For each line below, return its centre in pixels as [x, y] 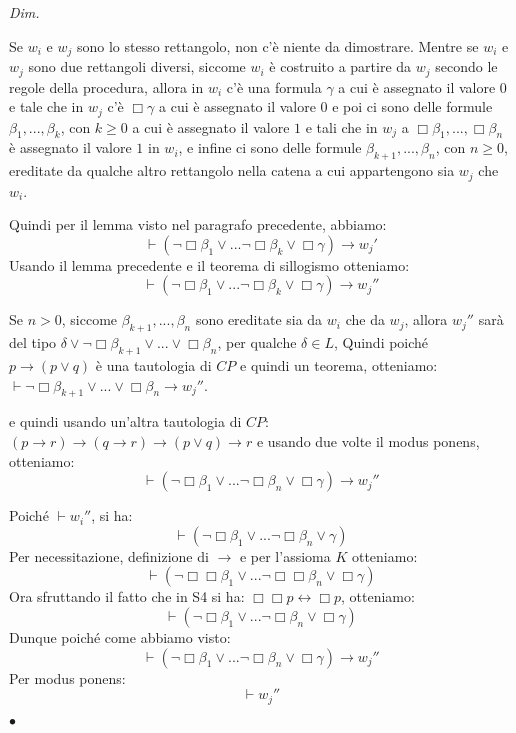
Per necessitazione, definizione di [109, 555]
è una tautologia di [153, 364]
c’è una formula [274, 86]
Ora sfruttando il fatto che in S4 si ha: [127, 596]
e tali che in [341, 126]
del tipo [33, 342]
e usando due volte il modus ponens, [368, 440]
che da [365, 319]
